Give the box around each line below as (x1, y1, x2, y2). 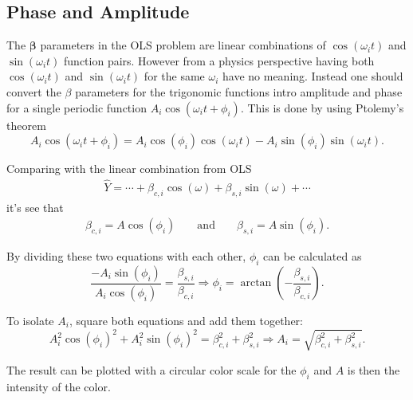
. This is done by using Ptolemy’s (240, 99, 404, 116)
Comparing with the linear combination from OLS (6, 160, 252, 177)
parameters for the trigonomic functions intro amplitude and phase (75, 83, 403, 100)
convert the (6, 83, 61, 100)
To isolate (6, 312, 54, 328)
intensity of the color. (6, 378, 111, 394)
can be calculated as (263, 248, 362, 265)
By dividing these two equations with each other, (6, 248, 246, 265)
